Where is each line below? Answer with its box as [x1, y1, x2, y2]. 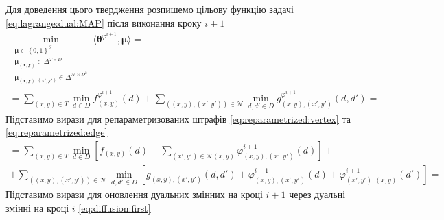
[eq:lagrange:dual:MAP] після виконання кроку [5, 15, 202, 29]
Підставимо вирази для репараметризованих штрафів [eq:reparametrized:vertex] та [5, 111, 351, 125]
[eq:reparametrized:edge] [5, 125, 108, 139]
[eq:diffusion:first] [78, 200, 151, 215]
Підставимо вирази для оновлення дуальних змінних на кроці [5, 187, 263, 201]
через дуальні [289, 187, 346, 201]
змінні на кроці [5, 200, 69, 215]
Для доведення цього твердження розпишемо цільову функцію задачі [5, 2, 294, 16]
